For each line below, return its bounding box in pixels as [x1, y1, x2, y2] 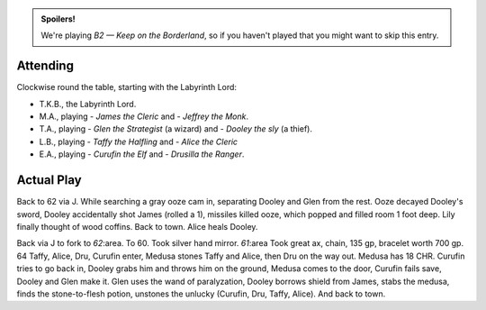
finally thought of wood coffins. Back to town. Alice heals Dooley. [16, 221, 258, 232]
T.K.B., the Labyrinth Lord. [39, 98, 137, 109]
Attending [16, 59, 74, 74]
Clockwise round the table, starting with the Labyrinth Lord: [16, 82, 238, 93]
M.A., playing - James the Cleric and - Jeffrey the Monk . [39, 111, 249, 122]
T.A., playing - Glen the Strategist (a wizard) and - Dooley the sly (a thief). [39, 123, 312, 134]
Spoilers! [40, 14, 76, 24]
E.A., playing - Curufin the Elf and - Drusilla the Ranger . [39, 149, 245, 160]
